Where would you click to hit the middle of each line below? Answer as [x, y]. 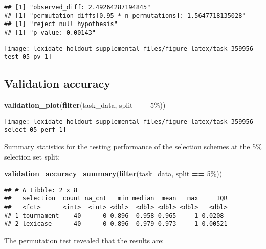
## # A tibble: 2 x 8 [41, 190]
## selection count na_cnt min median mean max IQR [116, 199]
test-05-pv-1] [28, 57]
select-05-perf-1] [35, 130]
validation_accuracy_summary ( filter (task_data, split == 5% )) [113, 174]
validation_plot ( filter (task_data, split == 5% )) [85, 105]
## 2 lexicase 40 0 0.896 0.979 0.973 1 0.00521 [116, 224]
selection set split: [32, 156]
